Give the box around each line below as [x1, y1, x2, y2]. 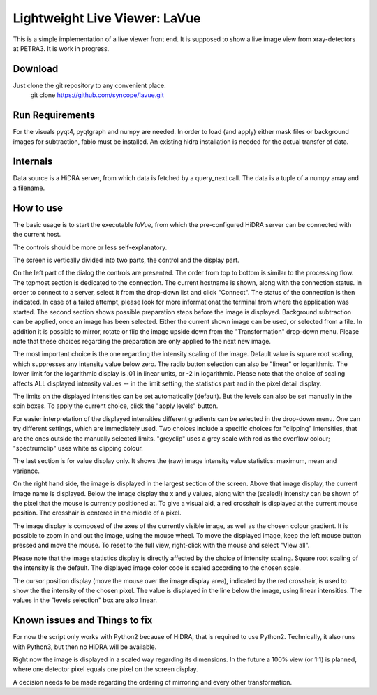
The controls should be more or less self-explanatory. [13, 243, 168, 251]
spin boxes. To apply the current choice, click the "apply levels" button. [13, 402, 219, 410]
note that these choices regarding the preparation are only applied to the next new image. [13, 337, 272, 346]
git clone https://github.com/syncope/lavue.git [30, 91, 164, 99]
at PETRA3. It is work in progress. [13, 44, 110, 52]
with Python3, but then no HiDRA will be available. [13, 643, 157, 651]
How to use [13, 202, 63, 214]
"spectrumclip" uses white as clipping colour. [13, 444, 143, 452]
